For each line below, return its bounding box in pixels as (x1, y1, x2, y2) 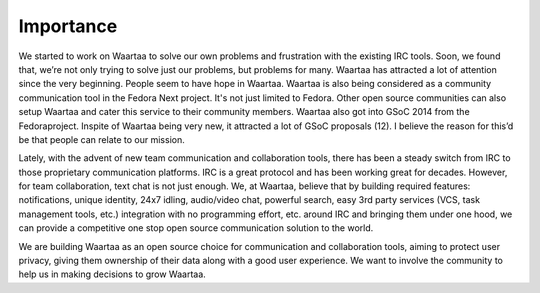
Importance (18, 15, 118, 37)
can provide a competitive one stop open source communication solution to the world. (18, 222, 374, 234)
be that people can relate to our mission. (18, 133, 185, 145)
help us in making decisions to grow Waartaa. (18, 268, 207, 280)
